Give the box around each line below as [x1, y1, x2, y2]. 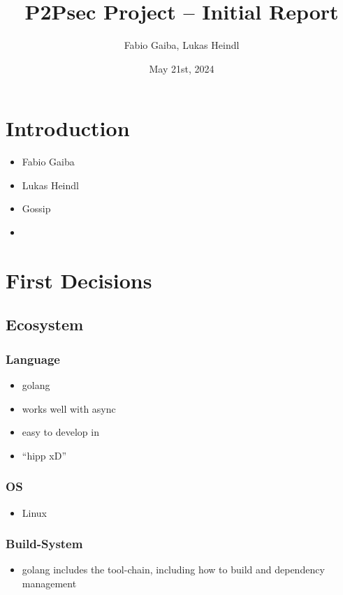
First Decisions [6, 265, 152, 294]
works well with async [22, 401, 116, 416]
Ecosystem [6, 314, 84, 335]
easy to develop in [22, 425, 99, 439]
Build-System [6, 535, 83, 552]
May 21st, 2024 [149, 61, 214, 75]
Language [6, 350, 60, 367]
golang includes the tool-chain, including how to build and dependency [22, 562, 325, 577]
